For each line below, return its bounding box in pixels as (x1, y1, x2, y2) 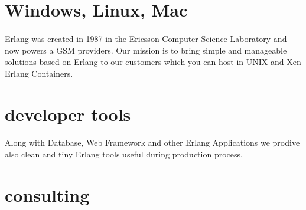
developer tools (5, 101, 131, 126)
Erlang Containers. (5, 67, 73, 79)
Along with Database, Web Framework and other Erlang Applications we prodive (5, 136, 300, 149)
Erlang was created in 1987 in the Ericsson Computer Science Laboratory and (5, 32, 287, 44)
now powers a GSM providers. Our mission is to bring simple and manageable (5, 44, 287, 56)
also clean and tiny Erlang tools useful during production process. (5, 147, 243, 160)
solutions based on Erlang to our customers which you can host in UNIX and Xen (5, 55, 301, 68)
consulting (5, 182, 90, 206)
